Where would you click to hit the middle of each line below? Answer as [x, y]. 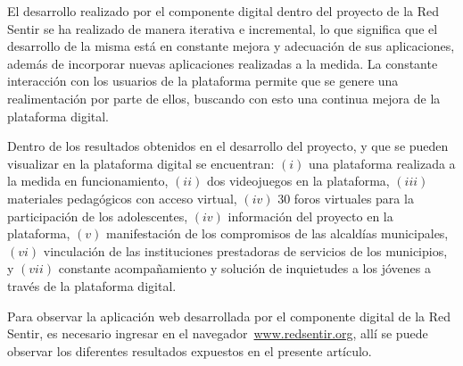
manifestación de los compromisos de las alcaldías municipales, [277, 233]
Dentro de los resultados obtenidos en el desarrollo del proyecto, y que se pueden [228, 146]
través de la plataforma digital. [92, 285]
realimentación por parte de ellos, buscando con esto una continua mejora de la [224, 98]
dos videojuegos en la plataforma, [298, 181]
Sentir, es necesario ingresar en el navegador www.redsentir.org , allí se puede [218, 333]
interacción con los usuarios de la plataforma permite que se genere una [203, 81]
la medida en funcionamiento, [88, 181]
